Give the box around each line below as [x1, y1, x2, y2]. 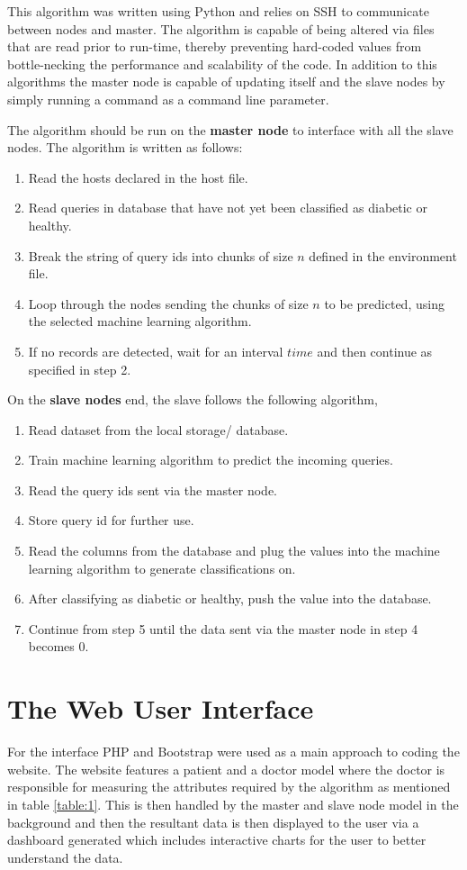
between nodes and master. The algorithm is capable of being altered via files [7, 19, 435, 38]
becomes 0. [28, 637, 89, 656]
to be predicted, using [324, 294, 445, 313]
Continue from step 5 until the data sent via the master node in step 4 [28, 619, 418, 638]
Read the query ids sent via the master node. [28, 480, 278, 499]
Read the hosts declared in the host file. [28, 168, 248, 186]
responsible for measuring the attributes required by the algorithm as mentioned [7, 777, 451, 796]
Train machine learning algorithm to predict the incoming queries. [28, 450, 393, 469]
